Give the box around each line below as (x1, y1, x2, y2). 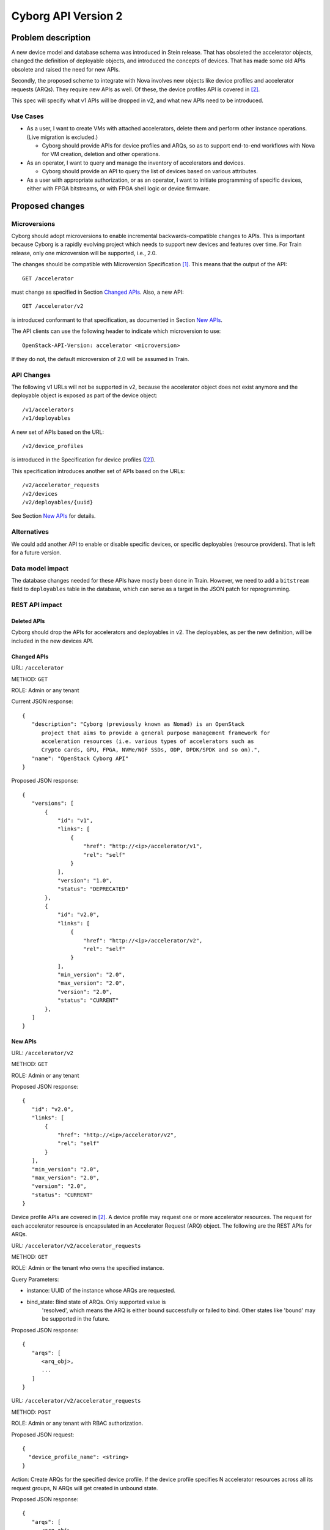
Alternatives (11, 528, 49, 536)
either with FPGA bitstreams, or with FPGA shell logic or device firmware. (26, 184, 211, 192)
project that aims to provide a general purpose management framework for (41, 729, 271, 736)
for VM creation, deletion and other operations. (42, 151, 160, 158)
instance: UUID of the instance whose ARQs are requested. (26, 1287, 176, 1294)
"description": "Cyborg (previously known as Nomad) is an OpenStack (31, 721, 244, 728)
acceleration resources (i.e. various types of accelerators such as (41, 737, 254, 745)
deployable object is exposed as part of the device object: (11, 392, 158, 399)
